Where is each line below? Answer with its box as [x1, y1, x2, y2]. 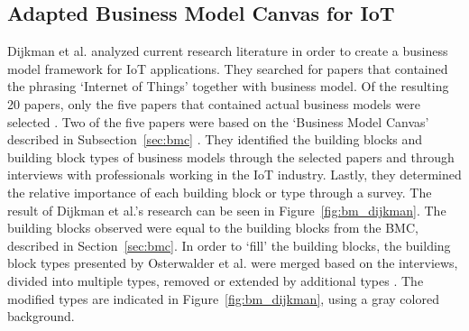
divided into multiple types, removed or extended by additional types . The [7, 271, 424, 290]
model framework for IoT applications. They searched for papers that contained [7, 59, 448, 78]
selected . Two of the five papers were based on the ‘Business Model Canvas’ [7, 112, 429, 131]
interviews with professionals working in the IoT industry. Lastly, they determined [7, 165, 462, 184]
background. [7, 307, 75, 326]
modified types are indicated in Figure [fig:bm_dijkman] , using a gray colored [7, 289, 439, 308]
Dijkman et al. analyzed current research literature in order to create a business [7, 41, 448, 60]
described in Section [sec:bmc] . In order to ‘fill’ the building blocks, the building [7, 235, 451, 254]
